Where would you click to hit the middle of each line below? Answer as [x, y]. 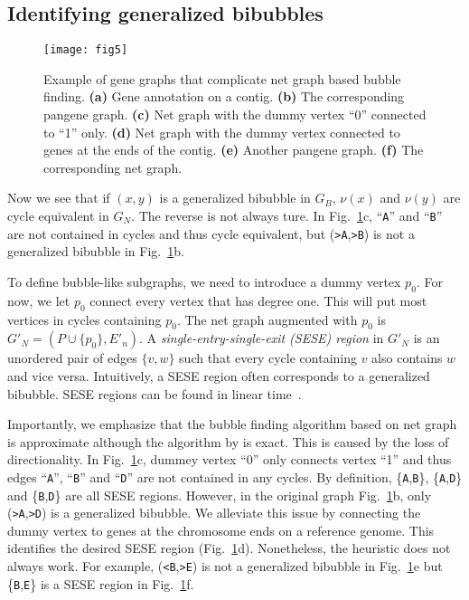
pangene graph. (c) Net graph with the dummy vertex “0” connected [235, 114]
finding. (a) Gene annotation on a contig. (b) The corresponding [224, 96]
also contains [407, 358]
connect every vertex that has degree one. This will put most [258, 300]
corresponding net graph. [113, 167]
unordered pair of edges [72, 358]
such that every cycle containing [268, 358]
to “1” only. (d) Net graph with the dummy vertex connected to [222, 132]
